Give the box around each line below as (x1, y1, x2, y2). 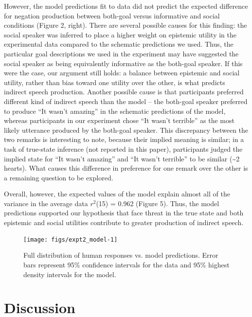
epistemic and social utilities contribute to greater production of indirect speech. (4, 217, 244, 228)
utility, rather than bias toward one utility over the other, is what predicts (4, 77, 225, 87)
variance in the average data (4, 198, 88, 208)
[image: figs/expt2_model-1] (23, 236, 118, 243)
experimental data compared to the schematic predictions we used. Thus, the (4, 39, 234, 49)
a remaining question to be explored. (4, 172, 113, 182)
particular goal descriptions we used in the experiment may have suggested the (4, 48, 239, 58)
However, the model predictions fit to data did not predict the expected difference (4, 1, 248, 11)
